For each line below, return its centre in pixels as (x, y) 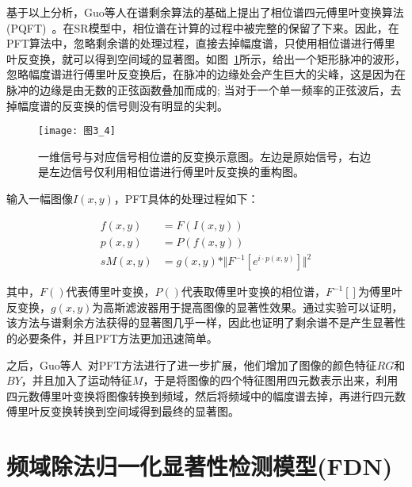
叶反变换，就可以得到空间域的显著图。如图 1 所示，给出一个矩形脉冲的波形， (206, 58)
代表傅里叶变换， (111, 291)
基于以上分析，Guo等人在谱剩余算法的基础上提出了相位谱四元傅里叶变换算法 (205, 12)
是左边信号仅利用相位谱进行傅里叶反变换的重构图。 (171, 172)
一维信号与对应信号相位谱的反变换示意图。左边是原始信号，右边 (204, 156)
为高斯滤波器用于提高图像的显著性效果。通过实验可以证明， (248, 307)
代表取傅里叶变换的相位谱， (253, 291)
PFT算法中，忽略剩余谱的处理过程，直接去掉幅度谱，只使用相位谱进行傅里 (201, 43)
